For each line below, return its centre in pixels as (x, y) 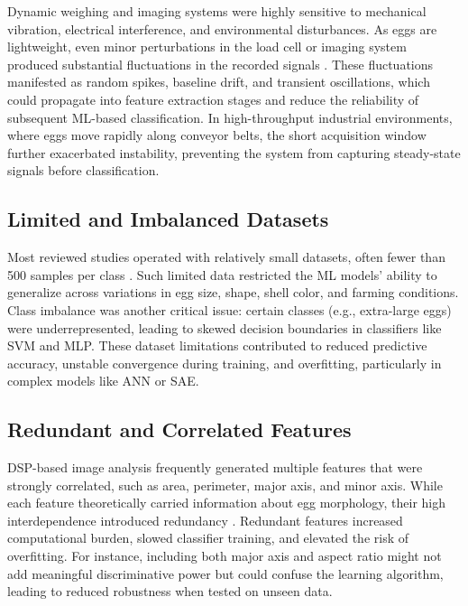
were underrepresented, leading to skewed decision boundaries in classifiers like (225, 327)
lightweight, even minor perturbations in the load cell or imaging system (207, 47)
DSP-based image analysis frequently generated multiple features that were (215, 467)
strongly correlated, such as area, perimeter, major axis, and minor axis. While (225, 485)
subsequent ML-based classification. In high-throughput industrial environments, (230, 117)
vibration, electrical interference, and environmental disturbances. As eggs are (222, 28)
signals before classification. (83, 170)
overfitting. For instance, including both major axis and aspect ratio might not (225, 556)
